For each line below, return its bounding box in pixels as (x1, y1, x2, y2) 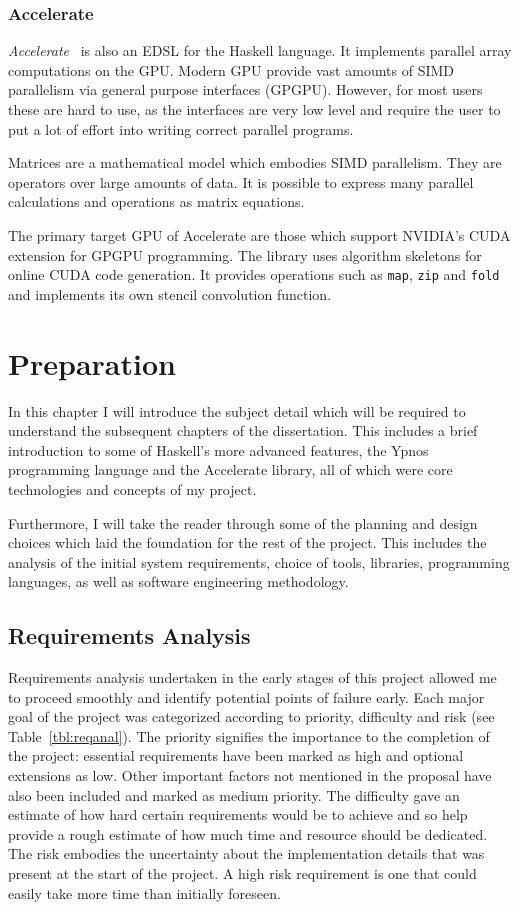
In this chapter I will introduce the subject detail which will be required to (8, 400, 466, 421)
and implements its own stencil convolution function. (8, 283, 332, 304)
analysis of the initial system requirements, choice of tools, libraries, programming (8, 551, 510, 572)
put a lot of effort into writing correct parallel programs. (8, 118, 354, 139)
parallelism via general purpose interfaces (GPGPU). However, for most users (8, 79, 483, 100)
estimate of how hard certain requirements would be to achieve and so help (8, 804, 468, 825)
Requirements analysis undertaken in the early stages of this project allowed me (8, 667, 497, 688)
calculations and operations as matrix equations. (8, 191, 305, 212)
